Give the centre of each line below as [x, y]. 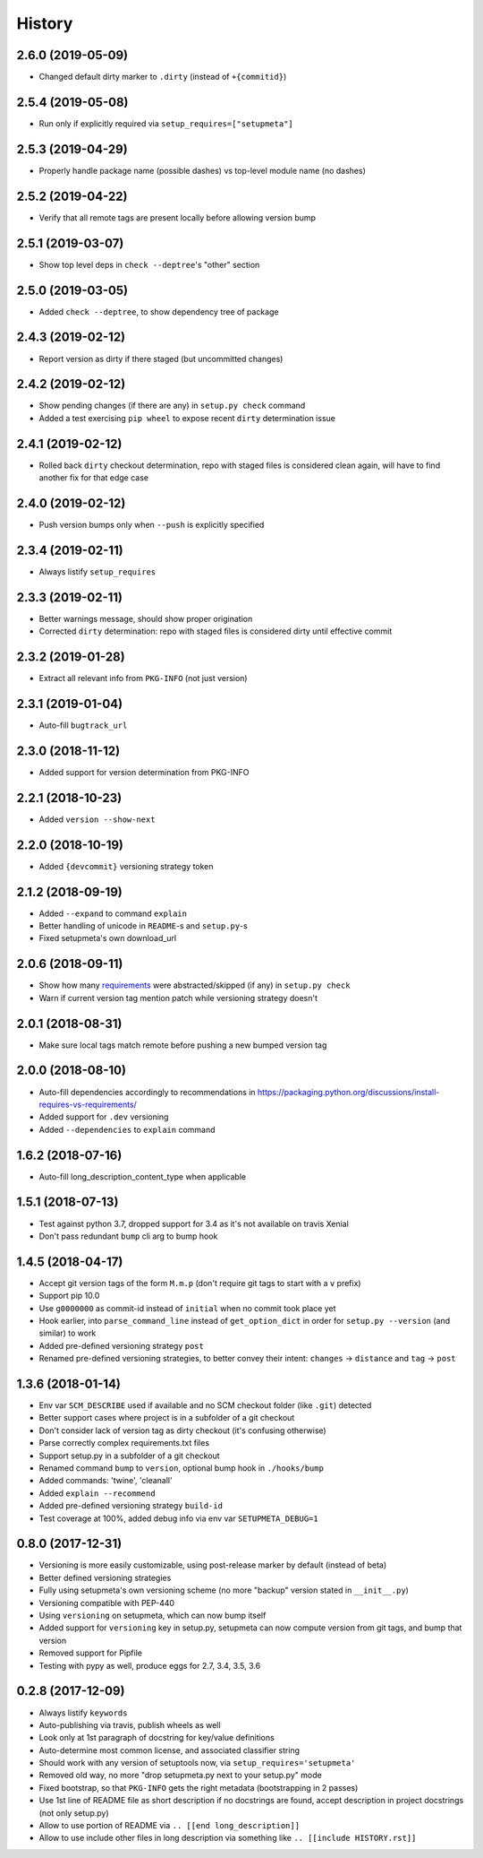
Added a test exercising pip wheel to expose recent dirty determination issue [187, 418]
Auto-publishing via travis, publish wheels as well [130, 1724]
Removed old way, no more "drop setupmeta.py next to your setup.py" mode [180, 1776]
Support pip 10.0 [69, 1296]
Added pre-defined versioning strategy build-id [131, 1506]
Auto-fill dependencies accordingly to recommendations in [147, 1092]
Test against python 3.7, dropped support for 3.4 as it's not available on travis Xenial [194, 1223]
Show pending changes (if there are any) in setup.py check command [172, 406]
